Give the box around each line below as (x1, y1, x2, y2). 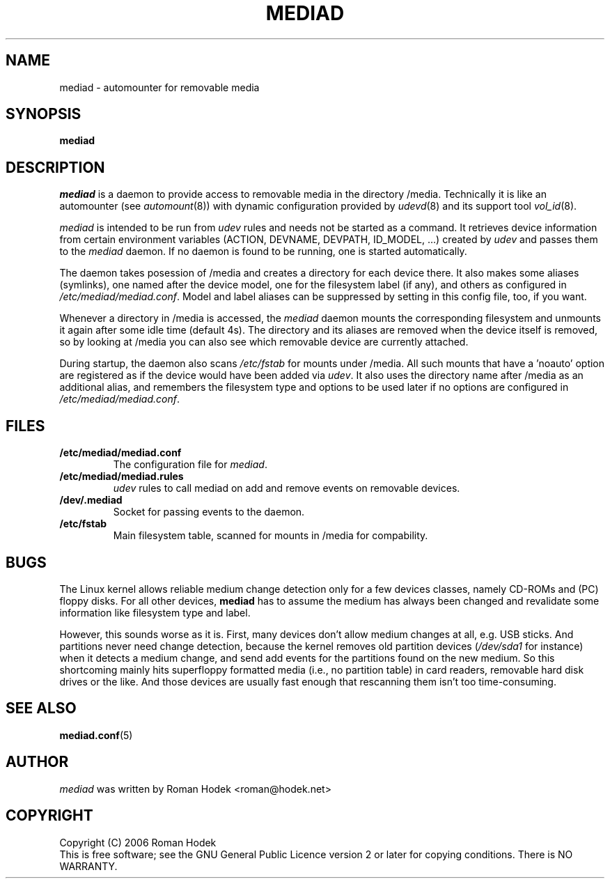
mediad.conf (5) (59, 729, 133, 741)
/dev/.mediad (59, 494, 123, 506)
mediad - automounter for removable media (59, 81, 260, 93)
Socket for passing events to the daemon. (113, 506, 305, 518)
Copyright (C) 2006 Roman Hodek (59, 836, 217, 848)
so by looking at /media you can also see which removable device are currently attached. (59, 336, 469, 348)
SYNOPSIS (6, 105, 81, 123)
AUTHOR (6, 753, 69, 771)
